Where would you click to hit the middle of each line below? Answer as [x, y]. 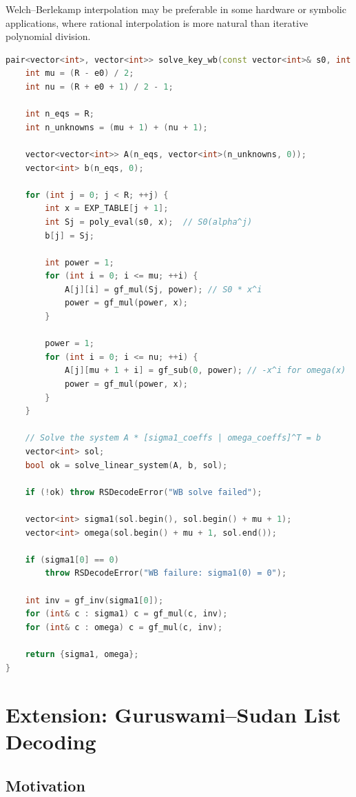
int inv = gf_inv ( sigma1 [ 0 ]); [94, 600]
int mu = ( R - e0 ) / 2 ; [80, 73]
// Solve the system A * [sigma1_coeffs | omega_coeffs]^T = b [173, 438]
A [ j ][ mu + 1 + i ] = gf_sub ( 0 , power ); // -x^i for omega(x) [205, 371]
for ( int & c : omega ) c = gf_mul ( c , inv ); [124, 627]
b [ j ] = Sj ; [70, 235]
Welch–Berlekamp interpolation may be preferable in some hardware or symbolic [176, 9]
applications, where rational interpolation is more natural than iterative [157, 22]
